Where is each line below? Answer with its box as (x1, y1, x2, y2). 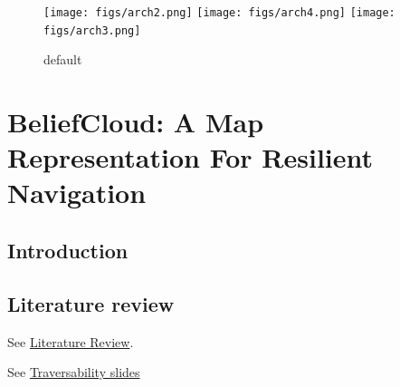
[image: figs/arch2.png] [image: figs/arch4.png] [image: (43, 6, 395, 19)
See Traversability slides (7, 363, 140, 382)
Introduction (7, 237, 129, 265)
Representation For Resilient (7, 139, 374, 176)
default (43, 50, 82, 69)
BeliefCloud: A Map (7, 103, 264, 140)
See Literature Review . (7, 332, 134, 351)
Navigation (7, 174, 147, 211)
